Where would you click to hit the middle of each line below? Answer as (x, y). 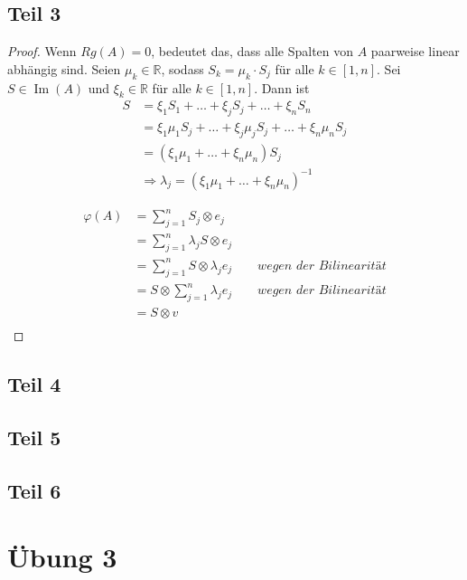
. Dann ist (282, 87)
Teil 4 (34, 383)
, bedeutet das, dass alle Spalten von (252, 51)
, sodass (182, 68)
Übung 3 (62, 557)
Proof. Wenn (42, 51)
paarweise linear (415, 51)
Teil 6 (34, 490)
